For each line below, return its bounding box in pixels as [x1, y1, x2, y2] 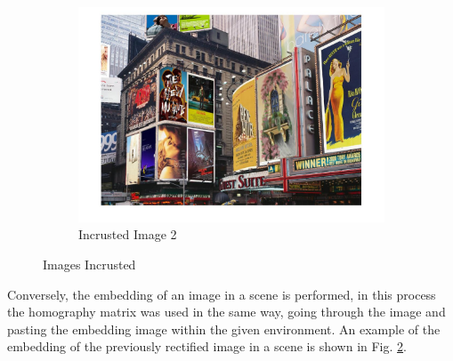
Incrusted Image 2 [78, 225, 177, 244]
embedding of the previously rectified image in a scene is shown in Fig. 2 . [7, 337, 407, 356]
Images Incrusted [43, 255, 136, 274]
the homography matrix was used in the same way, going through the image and [7, 302, 446, 321]
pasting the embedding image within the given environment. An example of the [7, 319, 441, 338]
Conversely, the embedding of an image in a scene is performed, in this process [7, 285, 436, 303]
